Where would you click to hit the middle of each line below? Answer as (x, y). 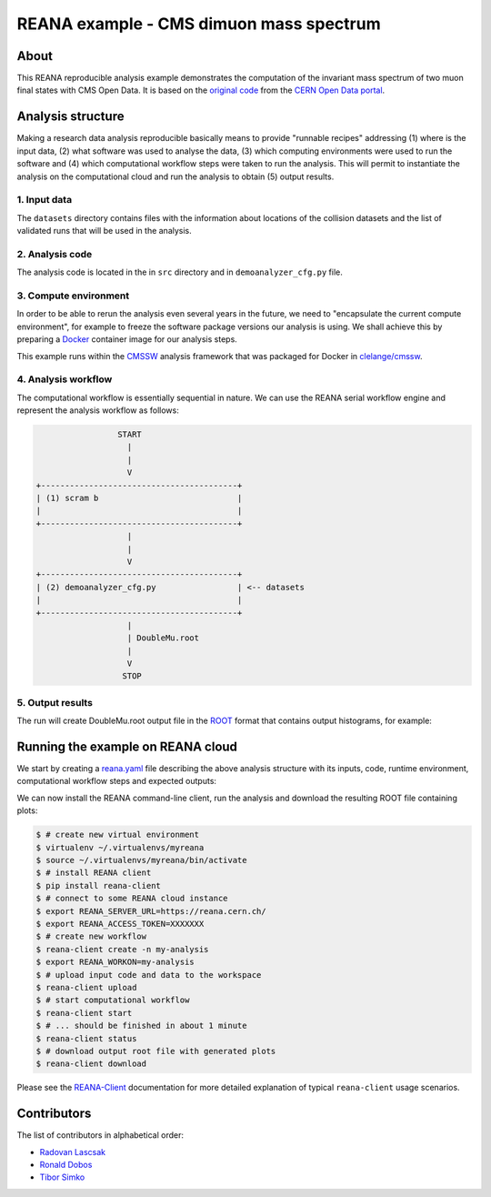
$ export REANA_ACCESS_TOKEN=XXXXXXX (120, 924)
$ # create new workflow (91, 936)
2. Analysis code (55, 254)
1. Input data (45, 200)
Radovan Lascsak (73, 1152)
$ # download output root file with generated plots (156, 1051)
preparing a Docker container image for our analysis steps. (127, 339)
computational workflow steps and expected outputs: (117, 781)
